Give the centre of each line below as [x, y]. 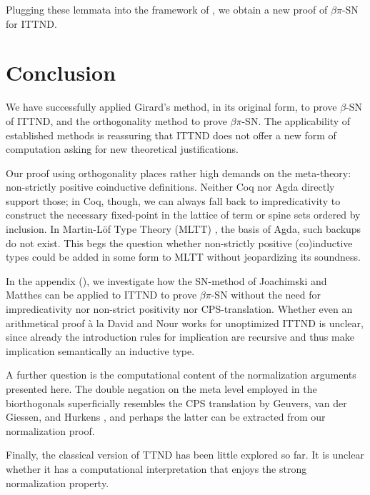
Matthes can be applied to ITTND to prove [101, 295]
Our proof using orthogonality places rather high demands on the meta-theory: [179, 172]
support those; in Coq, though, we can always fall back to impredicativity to [173, 200]
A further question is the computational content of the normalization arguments [181, 375]
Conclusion [61, 72]
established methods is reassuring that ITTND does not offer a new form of [171, 135]
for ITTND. [31, 23]
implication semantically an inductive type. [100, 350]
